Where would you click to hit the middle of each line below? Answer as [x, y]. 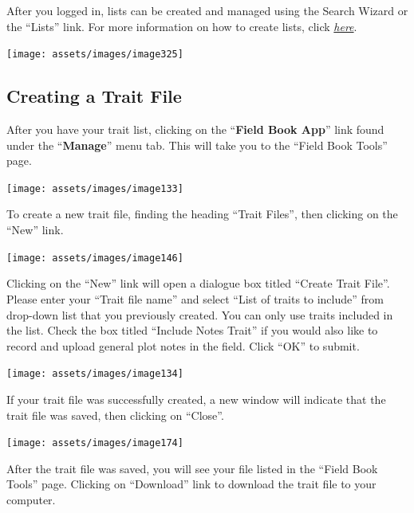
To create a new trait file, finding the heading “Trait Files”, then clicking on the [202, 214]
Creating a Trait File [94, 96]
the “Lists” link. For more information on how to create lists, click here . [182, 26]
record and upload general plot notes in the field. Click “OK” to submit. [183, 345]
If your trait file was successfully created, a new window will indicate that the [196, 399]
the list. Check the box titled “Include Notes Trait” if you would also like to [192, 330]
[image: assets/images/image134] [95, 374]
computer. [31, 499]
